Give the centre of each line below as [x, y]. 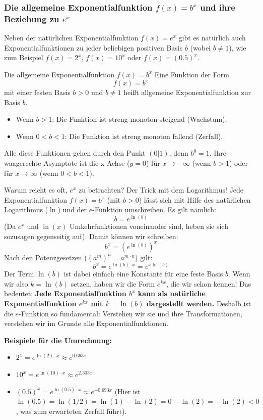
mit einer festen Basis [37, 92]
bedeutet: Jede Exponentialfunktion [65, 293]
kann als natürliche [172, 293]
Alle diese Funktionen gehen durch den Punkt [75, 153]
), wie [238, 47]
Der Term [19, 274]
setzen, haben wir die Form [113, 283]
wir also [16, 283]
